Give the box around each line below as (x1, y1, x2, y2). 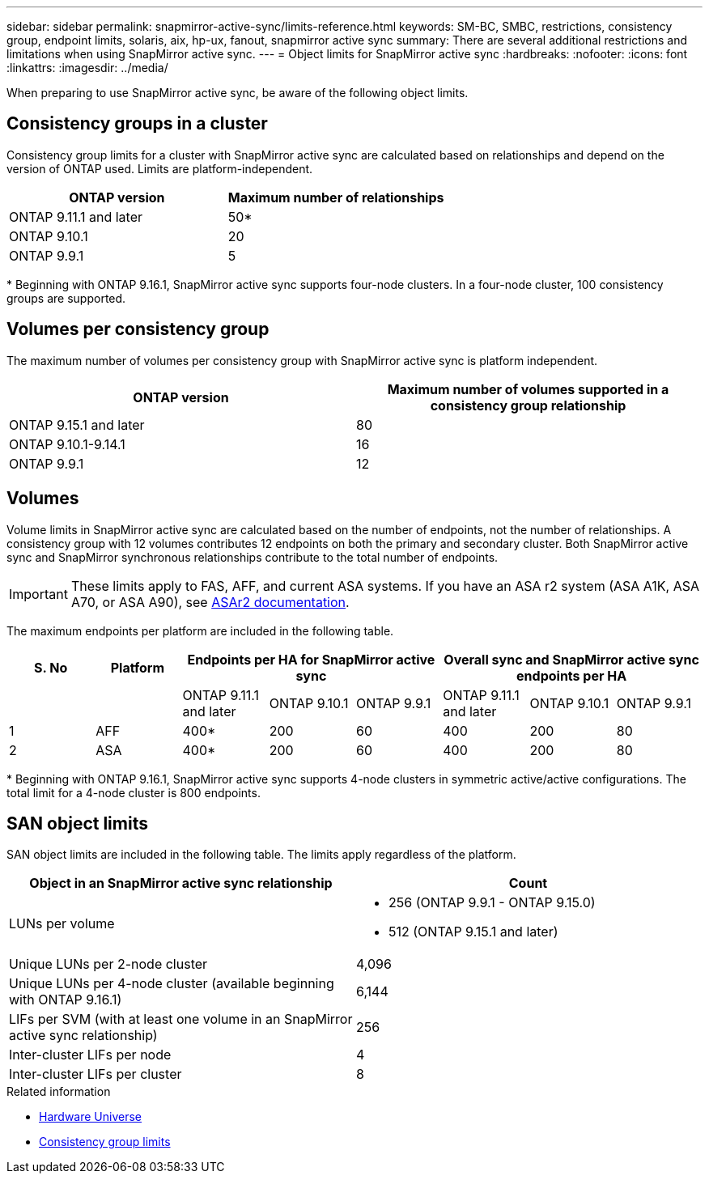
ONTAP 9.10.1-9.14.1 (9, 435, 125, 452)
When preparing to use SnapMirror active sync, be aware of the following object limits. (6, 86, 469, 100)
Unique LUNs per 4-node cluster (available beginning (9, 975, 334, 992)
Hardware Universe (39, 1110, 142, 1124)
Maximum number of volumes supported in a (387, 380, 669, 397)
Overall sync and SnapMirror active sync (444, 651, 699, 668)
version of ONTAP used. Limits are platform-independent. (6, 161, 313, 176)
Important (9, 585, 68, 602)
